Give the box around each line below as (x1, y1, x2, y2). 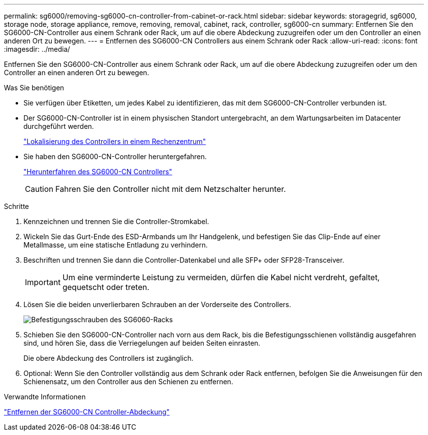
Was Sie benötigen (4, 83, 64, 92)
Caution (25, 184, 54, 194)
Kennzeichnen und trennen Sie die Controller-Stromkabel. (23, 217, 209, 226)
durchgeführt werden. (23, 122, 94, 130)
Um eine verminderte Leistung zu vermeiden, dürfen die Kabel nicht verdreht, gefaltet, (62, 272, 380, 282)
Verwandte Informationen (4, 393, 86, 401)
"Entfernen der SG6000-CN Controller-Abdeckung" (4, 408, 170, 416)
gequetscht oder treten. (62, 282, 150, 292)
